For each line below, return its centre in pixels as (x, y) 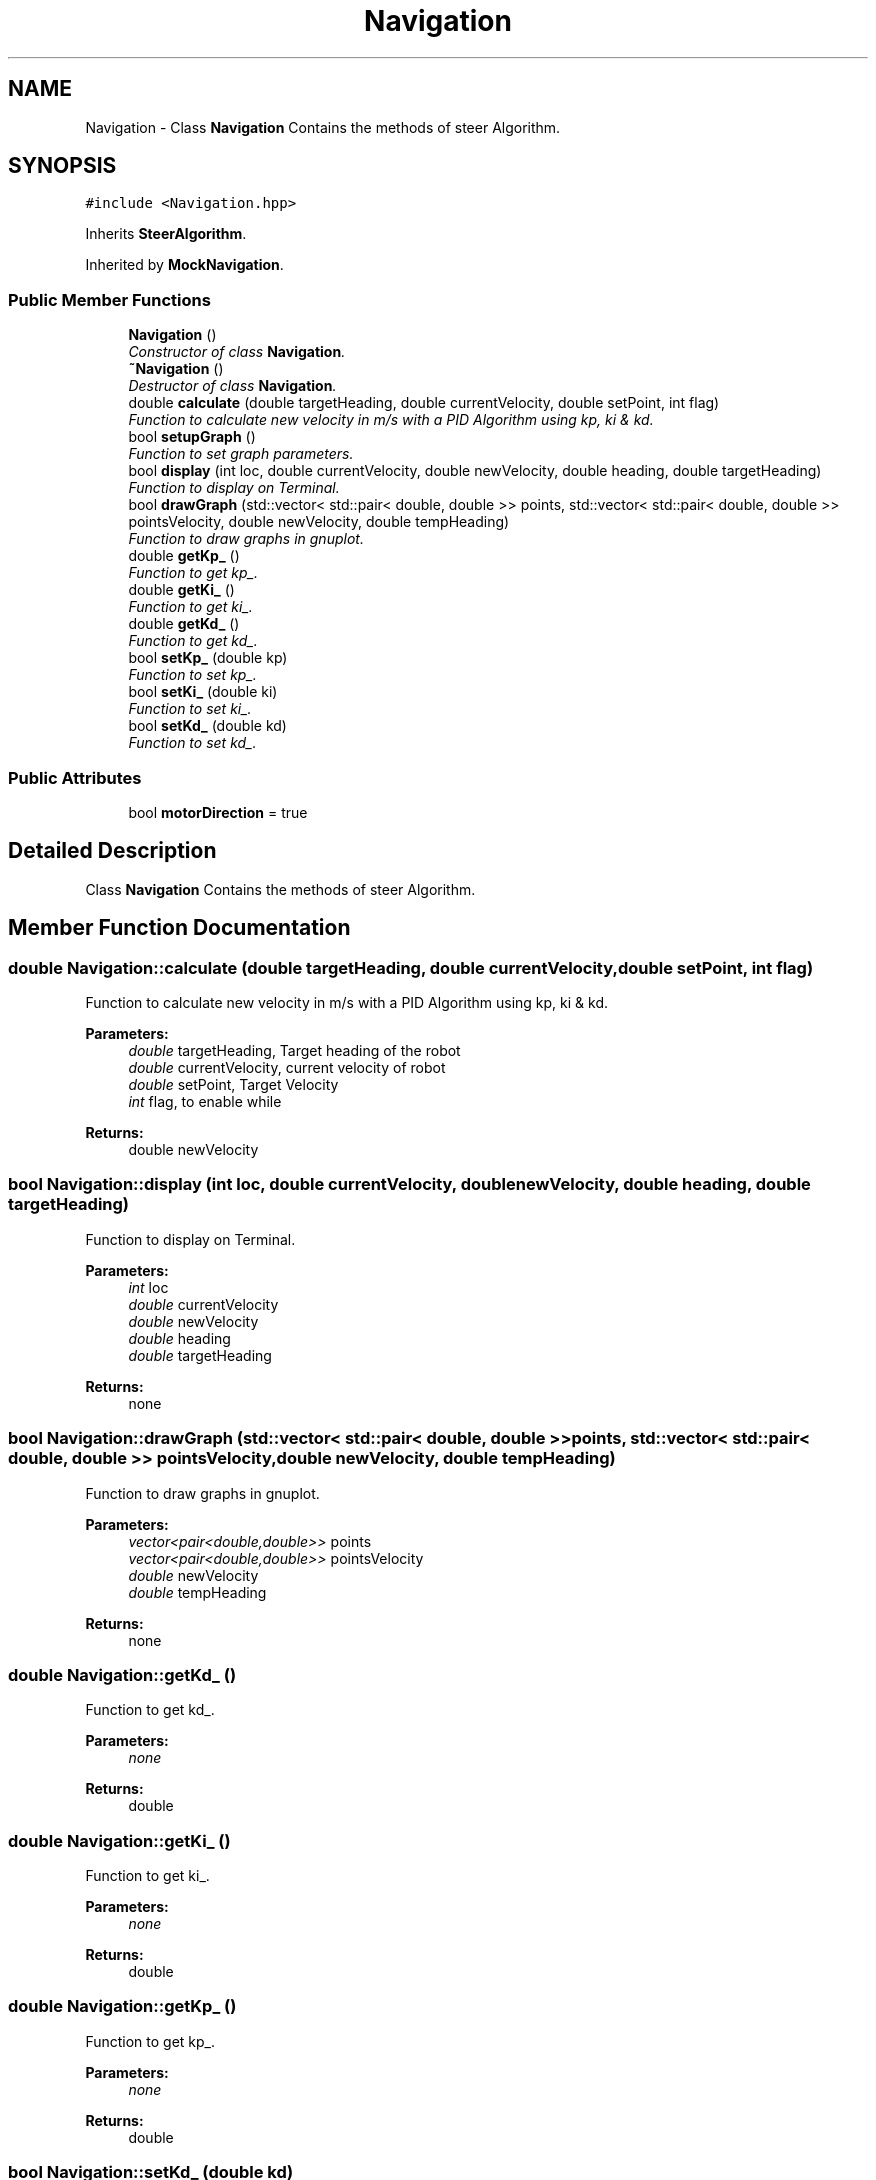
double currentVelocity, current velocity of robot (287, 1067)
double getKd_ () (184, 624)
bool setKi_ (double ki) (203, 692)
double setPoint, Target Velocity (233, 1084)
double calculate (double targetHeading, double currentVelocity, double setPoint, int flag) (424, 403)
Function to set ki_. (190, 709)
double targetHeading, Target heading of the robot (294, 1050)
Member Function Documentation (179, 928)
